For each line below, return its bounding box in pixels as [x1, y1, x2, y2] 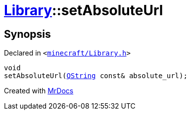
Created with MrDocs [4, 86, 74, 95]
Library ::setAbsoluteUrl [4, 2, 163, 19]
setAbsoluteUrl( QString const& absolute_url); [4, 72, 188, 80]
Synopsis [4, 28, 51, 40]
